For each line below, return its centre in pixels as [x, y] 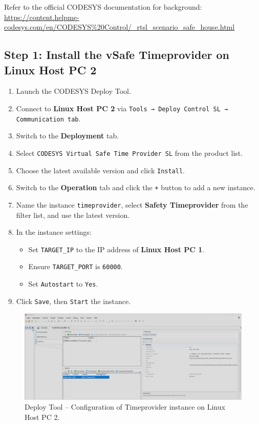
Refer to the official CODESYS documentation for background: [103, 7]
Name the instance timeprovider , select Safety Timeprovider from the [132, 204]
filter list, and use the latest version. [73, 215]
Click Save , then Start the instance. [73, 301]
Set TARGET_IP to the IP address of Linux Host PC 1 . [116, 249]
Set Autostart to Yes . [63, 284]
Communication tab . [48, 118]
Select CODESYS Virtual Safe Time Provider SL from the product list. [129, 153]
